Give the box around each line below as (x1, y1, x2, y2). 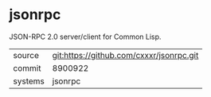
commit (13, 62, 41, 73)
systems (13, 76, 45, 87)
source (13, 49, 39, 60)
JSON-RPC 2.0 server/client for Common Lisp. (9, 32, 162, 41)
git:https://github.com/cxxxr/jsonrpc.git (52, 49, 199, 60)
